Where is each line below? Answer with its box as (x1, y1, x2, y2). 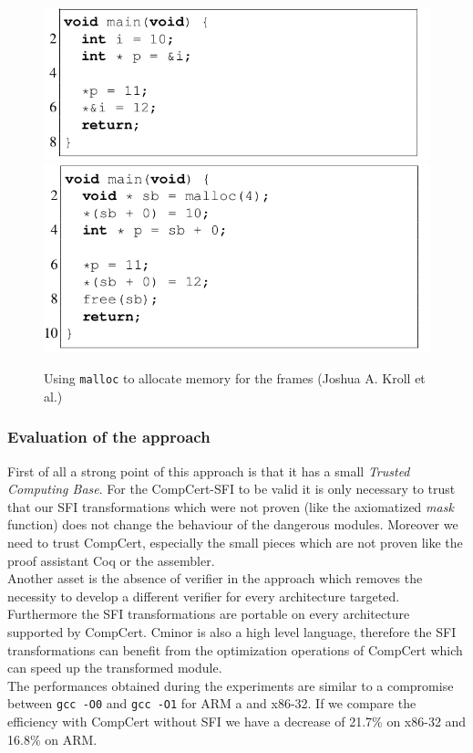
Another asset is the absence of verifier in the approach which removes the (7, 569, 423, 588)
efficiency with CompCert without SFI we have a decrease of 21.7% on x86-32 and (7, 711, 467, 730)
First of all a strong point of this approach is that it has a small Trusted (7, 461, 410, 480)
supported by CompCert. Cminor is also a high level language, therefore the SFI (7, 622, 457, 641)
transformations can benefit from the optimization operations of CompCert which (7, 640, 463, 659)
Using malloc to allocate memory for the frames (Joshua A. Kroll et (44, 369, 426, 388)
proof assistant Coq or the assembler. (7, 550, 215, 570)
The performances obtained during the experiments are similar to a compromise (7, 675, 454, 695)
